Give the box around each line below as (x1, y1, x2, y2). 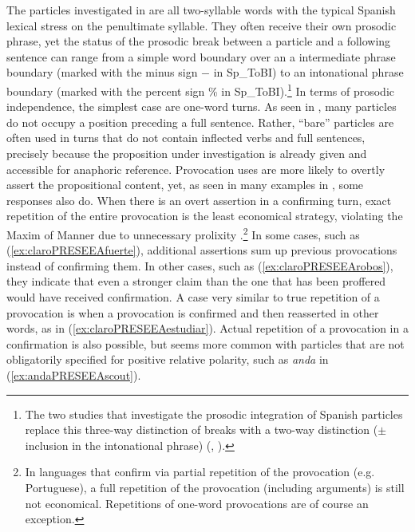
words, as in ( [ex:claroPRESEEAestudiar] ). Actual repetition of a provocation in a (6, 320, 409, 337)
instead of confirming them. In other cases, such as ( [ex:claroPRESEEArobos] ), (6, 257, 393, 274)
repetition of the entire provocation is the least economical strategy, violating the (6, 207, 403, 224)
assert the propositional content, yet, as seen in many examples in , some (6, 176, 364, 193)
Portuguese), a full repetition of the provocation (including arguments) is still (25, 479, 405, 495)
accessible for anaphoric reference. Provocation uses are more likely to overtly (6, 160, 385, 177)
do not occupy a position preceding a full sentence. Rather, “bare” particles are (6, 113, 394, 130)
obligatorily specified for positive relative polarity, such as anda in (6, 351, 329, 368)
